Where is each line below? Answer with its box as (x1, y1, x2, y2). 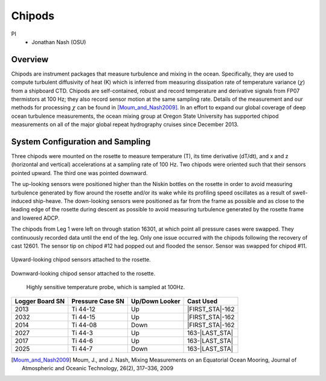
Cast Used (187, 296, 218, 305)
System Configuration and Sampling (11, 136, 151, 147)
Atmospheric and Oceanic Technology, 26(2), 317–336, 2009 (22, 364, 174, 371)
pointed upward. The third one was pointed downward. (11, 169, 148, 176)
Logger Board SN (14, 296, 65, 305)
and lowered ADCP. (11, 214, 60, 222)
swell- (292, 189, 308, 196)
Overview (11, 54, 49, 65)
